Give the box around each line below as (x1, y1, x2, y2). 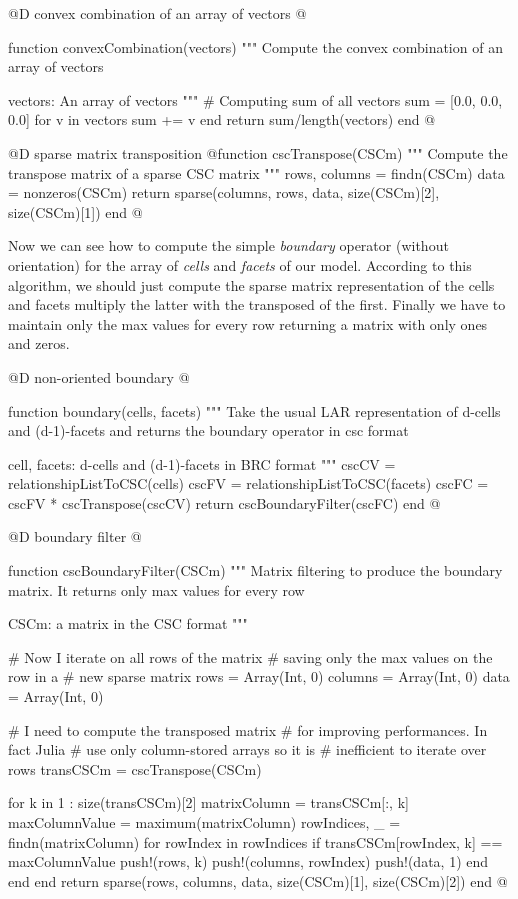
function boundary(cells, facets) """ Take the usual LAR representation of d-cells (8, 400, 501, 421)
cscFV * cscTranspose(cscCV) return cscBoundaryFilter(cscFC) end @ (8, 492, 441, 513)
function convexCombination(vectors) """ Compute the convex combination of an (8, 36, 503, 57)
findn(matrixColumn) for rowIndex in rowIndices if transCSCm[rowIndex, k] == (8, 831, 503, 852)
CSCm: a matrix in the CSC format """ (8, 613, 248, 634)
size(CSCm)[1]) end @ (8, 201, 143, 222)
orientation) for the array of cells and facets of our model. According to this (8, 254, 472, 275)
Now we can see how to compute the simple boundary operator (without (8, 235, 449, 256)
